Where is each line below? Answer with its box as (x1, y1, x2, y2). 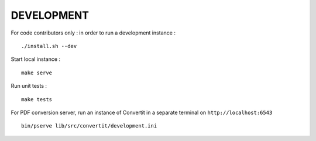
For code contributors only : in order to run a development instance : (11, 29, 176, 36)
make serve (21, 69, 53, 76)
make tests (21, 96, 53, 102)
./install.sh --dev (21, 43, 77, 49)
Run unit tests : (11, 82, 47, 90)
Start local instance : (11, 56, 61, 63)
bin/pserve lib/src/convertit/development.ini (21, 123, 157, 129)
